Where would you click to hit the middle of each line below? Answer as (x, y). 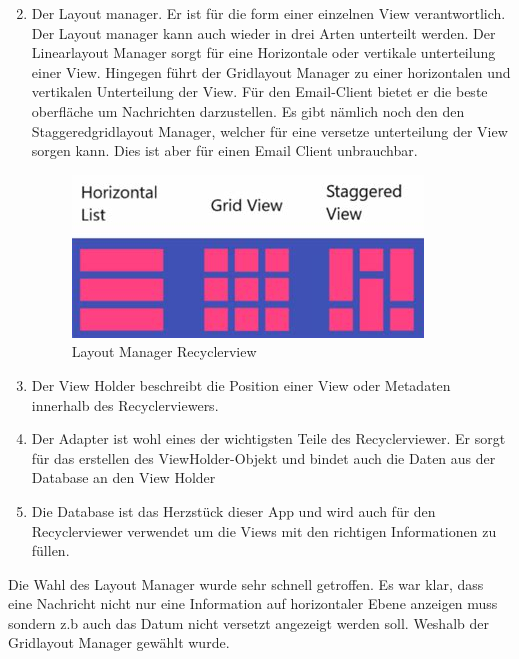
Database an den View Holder (123, 477)
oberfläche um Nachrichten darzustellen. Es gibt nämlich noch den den (248, 110)
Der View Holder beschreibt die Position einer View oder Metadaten (241, 384)
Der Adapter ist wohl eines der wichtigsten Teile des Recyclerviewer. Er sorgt (268, 438)
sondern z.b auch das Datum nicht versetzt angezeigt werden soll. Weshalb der (248, 622)
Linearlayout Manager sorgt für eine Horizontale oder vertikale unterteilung (263, 52)
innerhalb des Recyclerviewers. (125, 404)
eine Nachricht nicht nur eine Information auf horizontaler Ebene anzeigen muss (253, 603)
